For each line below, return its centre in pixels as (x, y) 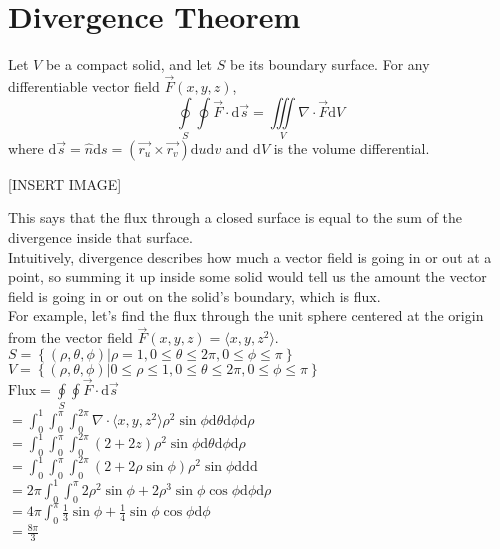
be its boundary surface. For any (329, 64)
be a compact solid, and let (129, 64)
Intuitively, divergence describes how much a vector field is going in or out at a (250, 256)
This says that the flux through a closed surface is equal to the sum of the (235, 217)
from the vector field (70, 337)
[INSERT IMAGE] (65, 183)
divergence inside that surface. (100, 237)
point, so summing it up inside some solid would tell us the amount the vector (247, 276)
